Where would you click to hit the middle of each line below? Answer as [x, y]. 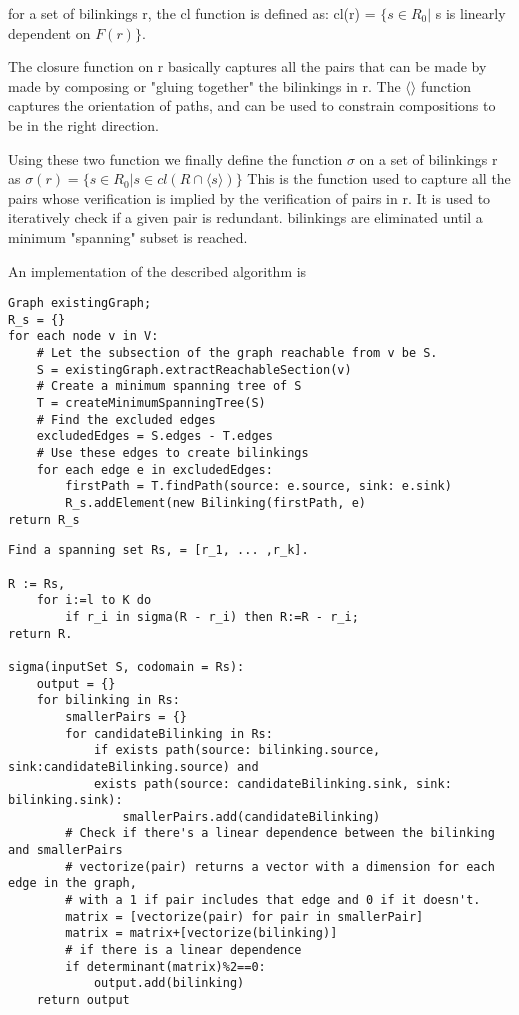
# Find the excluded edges [126, 419]
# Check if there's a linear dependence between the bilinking [280, 833]
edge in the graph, [72, 883]
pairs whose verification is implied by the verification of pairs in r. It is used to [249, 197]
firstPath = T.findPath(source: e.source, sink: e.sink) [258, 486]
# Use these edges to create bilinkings [172, 453]
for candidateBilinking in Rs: [169, 733]
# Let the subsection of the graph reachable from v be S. [237, 353]
